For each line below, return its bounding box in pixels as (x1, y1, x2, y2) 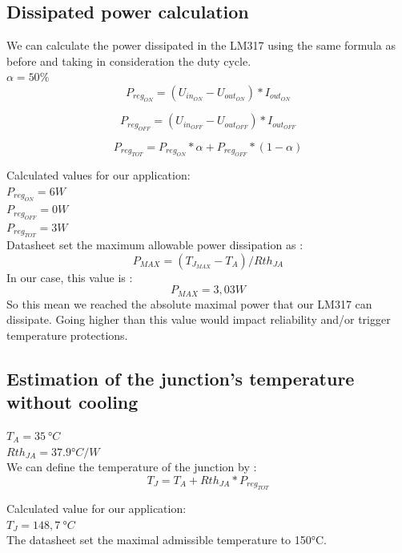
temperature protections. (6, 326, 128, 343)
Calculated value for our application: (6, 500, 187, 517)
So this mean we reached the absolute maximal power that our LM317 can (6, 295, 372, 312)
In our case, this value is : (6, 268, 133, 285)
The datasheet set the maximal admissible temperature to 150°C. (6, 531, 327, 548)
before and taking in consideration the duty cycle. (6, 52, 251, 69)
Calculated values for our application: (6, 167, 191, 184)
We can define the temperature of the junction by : (6, 458, 257, 475)
